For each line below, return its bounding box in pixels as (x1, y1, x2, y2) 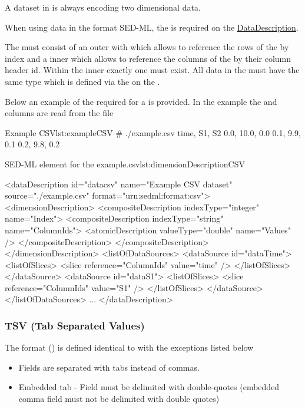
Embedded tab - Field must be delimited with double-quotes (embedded (18, 381, 280, 393)
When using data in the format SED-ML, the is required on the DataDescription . (5, 21, 299, 33)
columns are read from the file (5, 107, 114, 119)
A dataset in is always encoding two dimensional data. (5, 1, 201, 13)
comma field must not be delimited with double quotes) (18, 392, 220, 405)
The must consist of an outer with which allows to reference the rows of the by (5, 41, 289, 53)
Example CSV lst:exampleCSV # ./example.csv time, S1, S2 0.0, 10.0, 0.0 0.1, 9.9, (5, 126, 301, 138)
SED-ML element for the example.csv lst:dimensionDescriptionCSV (5, 157, 245, 170)
